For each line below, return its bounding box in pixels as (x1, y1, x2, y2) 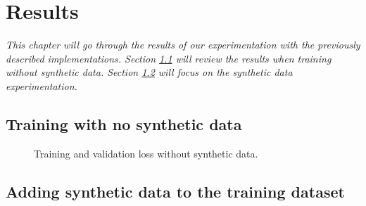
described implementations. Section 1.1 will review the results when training (6, 51, 332, 65)
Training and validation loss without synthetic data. (34, 146, 258, 160)
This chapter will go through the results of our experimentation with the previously (6, 37, 360, 52)
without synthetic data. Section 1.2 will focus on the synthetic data (6, 65, 293, 79)
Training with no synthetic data (6, 112, 242, 134)
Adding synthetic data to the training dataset (6, 180, 345, 202)
